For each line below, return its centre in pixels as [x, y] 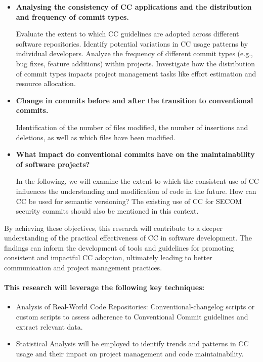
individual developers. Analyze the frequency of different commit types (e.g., [134, 53]
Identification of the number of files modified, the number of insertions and [132, 127]
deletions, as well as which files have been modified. [96, 137]
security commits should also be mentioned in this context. [107, 211]
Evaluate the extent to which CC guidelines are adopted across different [127, 34]
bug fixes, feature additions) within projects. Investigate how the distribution [136, 63]
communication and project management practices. [83, 268]
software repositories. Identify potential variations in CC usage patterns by [132, 43]
